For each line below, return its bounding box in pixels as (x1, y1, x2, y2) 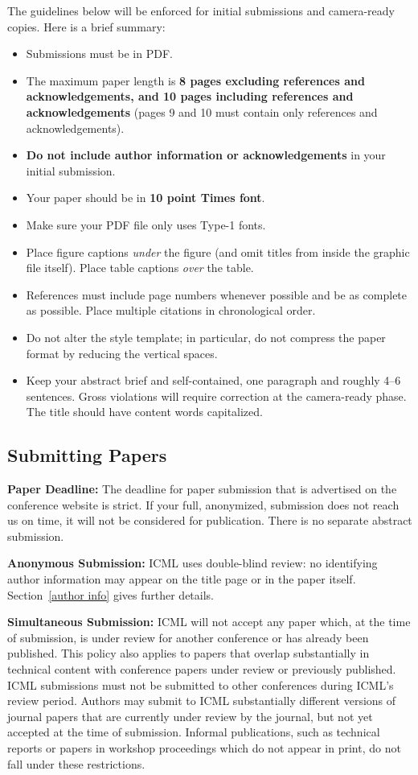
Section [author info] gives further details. (7, 586, 215, 603)
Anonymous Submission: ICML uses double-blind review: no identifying (7, 554, 378, 571)
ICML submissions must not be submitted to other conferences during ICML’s (7, 676, 394, 693)
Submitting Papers (7, 443, 167, 468)
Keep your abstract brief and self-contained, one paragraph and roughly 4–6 (26, 372, 401, 389)
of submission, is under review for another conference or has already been (7, 629, 369, 645)
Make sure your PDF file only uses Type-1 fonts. (26, 216, 266, 233)
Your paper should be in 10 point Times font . (26, 189, 265, 206)
